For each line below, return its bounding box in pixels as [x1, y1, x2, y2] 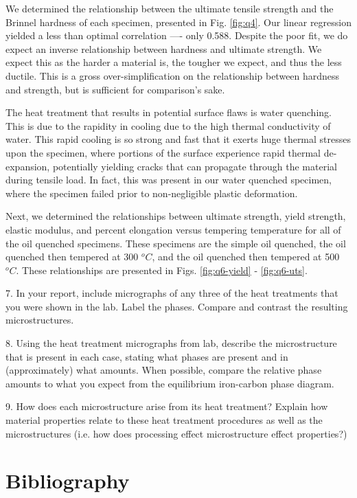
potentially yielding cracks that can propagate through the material [52, 159, 337, 173]
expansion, [5, 159, 50, 173]
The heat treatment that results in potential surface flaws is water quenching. [5, 105, 332, 120]
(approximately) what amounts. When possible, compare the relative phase [5, 363, 322, 377]
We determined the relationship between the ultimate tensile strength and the [5, 1, 334, 15]
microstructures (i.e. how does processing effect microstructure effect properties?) [5, 426, 347, 440]
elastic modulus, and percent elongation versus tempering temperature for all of [5, 222, 341, 236]
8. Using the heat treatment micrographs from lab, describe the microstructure [5, 336, 337, 350]
